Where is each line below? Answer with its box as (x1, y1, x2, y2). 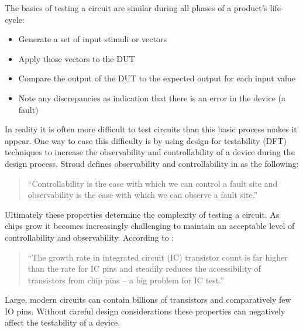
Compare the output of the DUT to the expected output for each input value (18, 72, 295, 84)
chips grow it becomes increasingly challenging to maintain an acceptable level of (5, 220, 295, 232)
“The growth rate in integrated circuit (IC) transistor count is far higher (27, 251, 288, 263)
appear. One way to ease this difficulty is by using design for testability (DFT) (5, 134, 287, 146)
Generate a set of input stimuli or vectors (18, 33, 167, 45)
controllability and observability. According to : (5, 231, 174, 243)
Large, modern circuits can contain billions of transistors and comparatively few (5, 293, 291, 306)
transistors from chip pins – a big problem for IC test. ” (27, 273, 224, 286)
